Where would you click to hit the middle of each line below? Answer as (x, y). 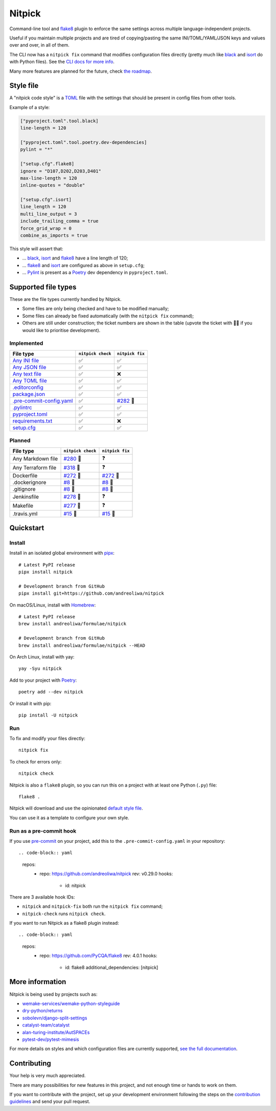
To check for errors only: (36, 761)
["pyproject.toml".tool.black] (60, 121)
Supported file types (43, 287)
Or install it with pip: (30, 703)
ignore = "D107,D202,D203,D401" (61, 171)
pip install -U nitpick (48, 715)
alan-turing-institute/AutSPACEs (56, 1032)
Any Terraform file (34, 468)
